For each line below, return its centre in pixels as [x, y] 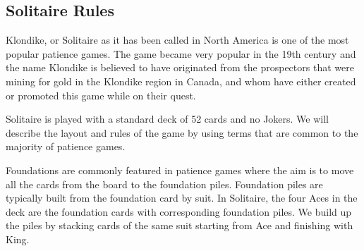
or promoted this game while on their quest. [101, 95]
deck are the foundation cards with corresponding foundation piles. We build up [179, 211]
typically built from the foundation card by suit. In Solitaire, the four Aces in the [182, 198]
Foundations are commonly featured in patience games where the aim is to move [180, 170]
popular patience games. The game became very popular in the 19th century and [181, 53]
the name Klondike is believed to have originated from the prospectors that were [180, 67]
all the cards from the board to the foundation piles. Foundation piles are [164, 184]
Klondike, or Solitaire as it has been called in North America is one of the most [177, 40]
